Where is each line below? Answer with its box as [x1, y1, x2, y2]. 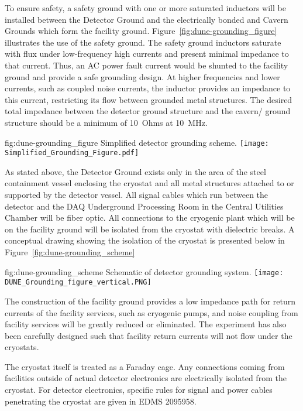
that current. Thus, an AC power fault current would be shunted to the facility [5, 59, 288, 71]
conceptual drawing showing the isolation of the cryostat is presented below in [5, 234, 285, 246]
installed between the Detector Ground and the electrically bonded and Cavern [5, 13, 288, 25]
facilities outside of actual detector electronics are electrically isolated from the [5, 372, 287, 384]
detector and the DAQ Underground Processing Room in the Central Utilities [5, 200, 284, 212]
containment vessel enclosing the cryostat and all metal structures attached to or [5, 177, 294, 189]
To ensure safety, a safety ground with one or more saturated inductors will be [5, 2, 286, 13]
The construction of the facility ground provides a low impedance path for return [5, 294, 296, 307]
